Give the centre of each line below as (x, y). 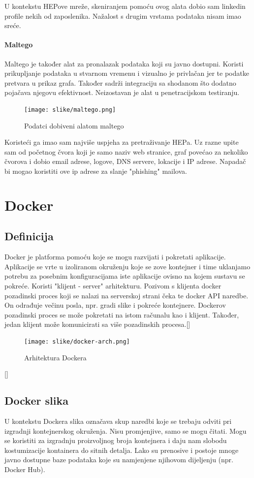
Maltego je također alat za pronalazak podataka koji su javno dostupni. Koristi (124, 63)
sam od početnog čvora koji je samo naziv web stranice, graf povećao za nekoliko (126, 151)
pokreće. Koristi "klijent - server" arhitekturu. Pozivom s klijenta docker (113, 285)
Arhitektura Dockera (55, 357)
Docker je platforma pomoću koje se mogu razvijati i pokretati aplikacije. (115, 257)
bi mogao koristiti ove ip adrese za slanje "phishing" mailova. (96, 171)
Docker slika (36, 400)
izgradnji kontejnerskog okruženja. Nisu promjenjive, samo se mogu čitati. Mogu (126, 430)
